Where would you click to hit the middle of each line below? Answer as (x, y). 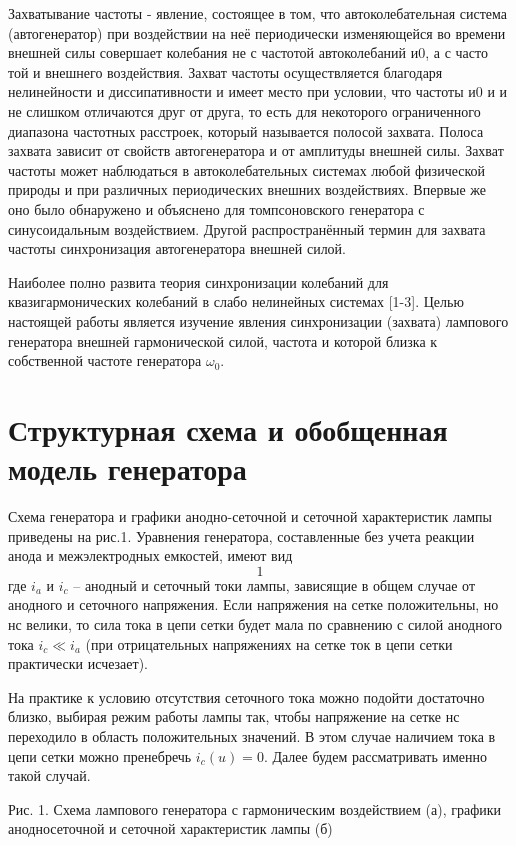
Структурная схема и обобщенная (228, 428)
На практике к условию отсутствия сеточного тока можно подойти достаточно (246, 696)
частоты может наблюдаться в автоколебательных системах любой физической (247, 169)
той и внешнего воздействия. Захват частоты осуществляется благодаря (225, 71)
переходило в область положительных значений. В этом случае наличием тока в (252, 735)
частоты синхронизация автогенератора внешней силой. (177, 248)
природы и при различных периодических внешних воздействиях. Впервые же (247, 189)
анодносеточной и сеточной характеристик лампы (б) (170, 828)
